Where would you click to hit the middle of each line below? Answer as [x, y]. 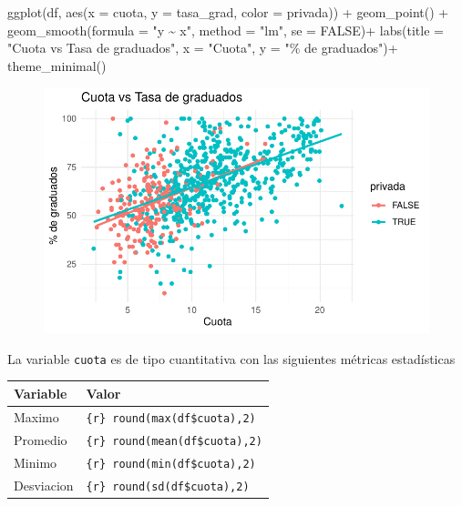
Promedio [41, 439]
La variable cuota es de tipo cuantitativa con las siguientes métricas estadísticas [231, 358]
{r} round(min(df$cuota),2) [171, 464]
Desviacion [44, 485]
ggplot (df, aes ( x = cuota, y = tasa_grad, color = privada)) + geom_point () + [228, 12]
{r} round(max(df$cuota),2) [171, 418]
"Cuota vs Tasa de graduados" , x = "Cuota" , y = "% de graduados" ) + [203, 48]
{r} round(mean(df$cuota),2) [174, 441]
